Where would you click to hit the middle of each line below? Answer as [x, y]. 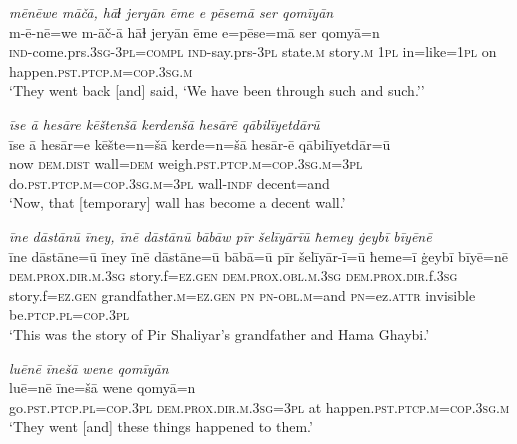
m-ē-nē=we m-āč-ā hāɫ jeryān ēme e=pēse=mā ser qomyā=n [194, 31]
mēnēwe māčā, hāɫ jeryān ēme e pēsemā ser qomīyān [171, 12]
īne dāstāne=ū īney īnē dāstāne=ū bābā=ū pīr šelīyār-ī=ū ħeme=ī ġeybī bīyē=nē [258, 255]
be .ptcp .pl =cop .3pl [69, 314]
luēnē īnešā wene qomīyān [89, 367]
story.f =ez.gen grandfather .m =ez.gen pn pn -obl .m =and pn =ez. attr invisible [242, 294]
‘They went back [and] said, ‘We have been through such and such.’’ [217, 90]
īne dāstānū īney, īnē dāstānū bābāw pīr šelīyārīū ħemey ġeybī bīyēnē [220, 235]
